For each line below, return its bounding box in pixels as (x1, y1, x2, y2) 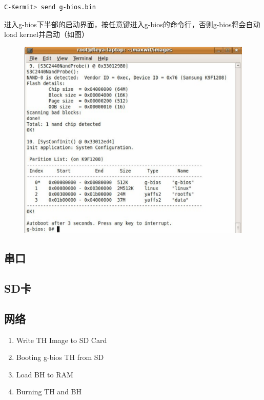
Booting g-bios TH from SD (16, 352, 104, 363)
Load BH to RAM (16, 369, 73, 379)
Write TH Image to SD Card (16, 334, 107, 345)
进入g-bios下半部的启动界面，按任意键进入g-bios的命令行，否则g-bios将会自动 (4, 18, 260, 29)
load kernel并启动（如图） (4, 29, 89, 40)
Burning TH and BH (16, 386, 82, 397)
